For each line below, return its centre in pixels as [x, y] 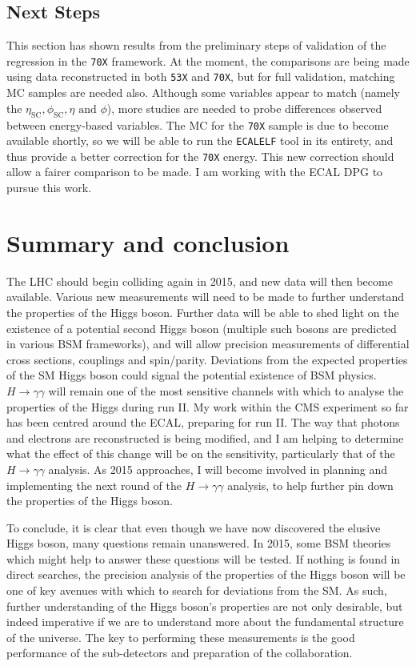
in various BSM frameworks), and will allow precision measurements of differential [208, 344]
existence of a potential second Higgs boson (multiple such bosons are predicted [202, 328]
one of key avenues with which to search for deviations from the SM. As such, [197, 590]
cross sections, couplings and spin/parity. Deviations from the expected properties [207, 359]
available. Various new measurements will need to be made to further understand [206, 297]
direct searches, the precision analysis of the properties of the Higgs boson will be [206, 574]
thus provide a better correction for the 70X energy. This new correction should [200, 156]
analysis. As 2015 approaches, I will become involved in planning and [218, 469]
